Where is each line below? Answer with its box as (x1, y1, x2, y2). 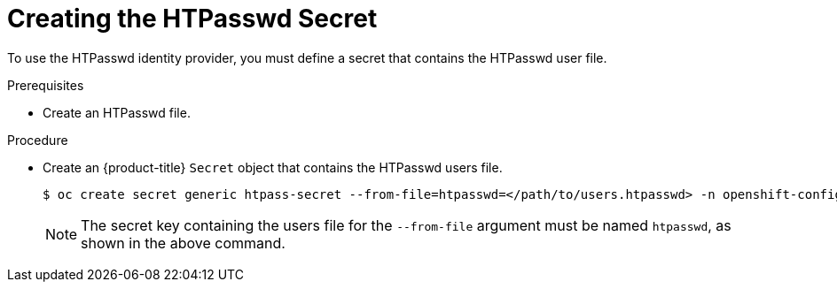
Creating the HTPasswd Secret (7, 4, 378, 34)
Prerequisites (7, 77, 84, 93)
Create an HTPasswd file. (43, 104, 191, 120)
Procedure (7, 132, 68, 148)
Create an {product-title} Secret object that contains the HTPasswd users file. (43, 159, 503, 175)
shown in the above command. (81, 233, 286, 252)
